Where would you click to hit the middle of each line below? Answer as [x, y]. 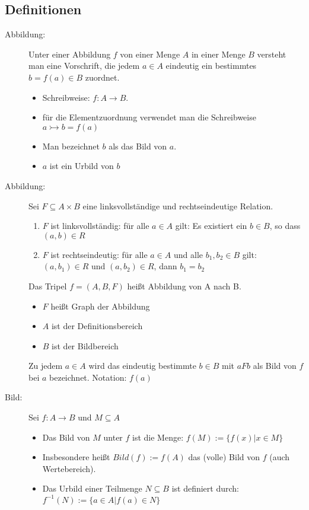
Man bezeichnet [71, 146]
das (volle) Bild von [224, 457]
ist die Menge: [158, 437]
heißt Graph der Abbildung [100, 306]
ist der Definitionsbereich [97, 326]
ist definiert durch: [205, 488]
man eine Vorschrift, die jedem [84, 66]
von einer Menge [150, 54]
